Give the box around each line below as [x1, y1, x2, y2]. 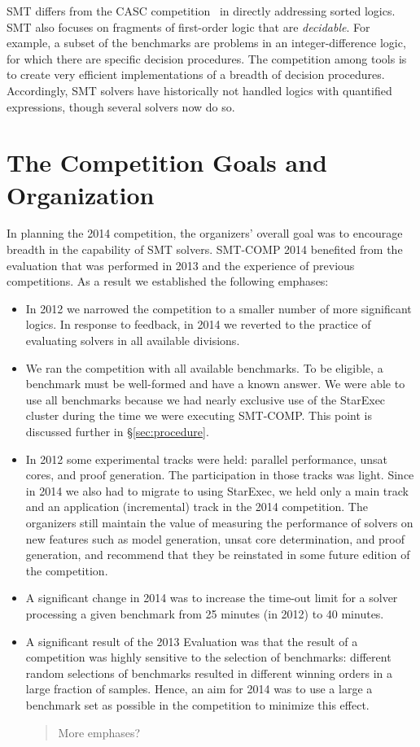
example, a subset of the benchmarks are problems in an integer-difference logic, [7, 34, 406, 51]
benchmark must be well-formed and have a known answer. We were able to [25, 375, 405, 392]
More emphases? [58, 723, 141, 740]
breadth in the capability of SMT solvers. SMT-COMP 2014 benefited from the [7, 241, 403, 258]
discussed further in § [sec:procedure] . [25, 423, 209, 439]
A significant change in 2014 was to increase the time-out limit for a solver [25, 589, 398, 606]
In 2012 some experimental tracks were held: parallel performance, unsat [25, 450, 387, 467]
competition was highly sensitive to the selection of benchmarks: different [25, 649, 392, 666]
